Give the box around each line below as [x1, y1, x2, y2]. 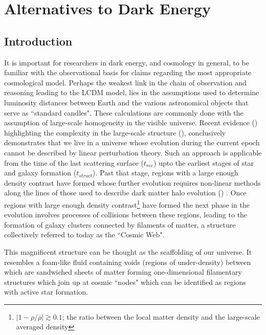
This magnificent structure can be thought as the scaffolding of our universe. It [4, 246, 252, 257]
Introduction [4, 33, 73, 49]
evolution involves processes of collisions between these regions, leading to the [4, 209, 248, 220]
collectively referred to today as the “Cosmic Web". [4, 229, 165, 240]
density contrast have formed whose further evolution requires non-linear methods [4, 177, 261, 188]
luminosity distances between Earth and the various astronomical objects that [4, 97, 249, 107]
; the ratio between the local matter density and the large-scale [62, 311, 260, 322]
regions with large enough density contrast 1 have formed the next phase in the [4, 197, 250, 210]
